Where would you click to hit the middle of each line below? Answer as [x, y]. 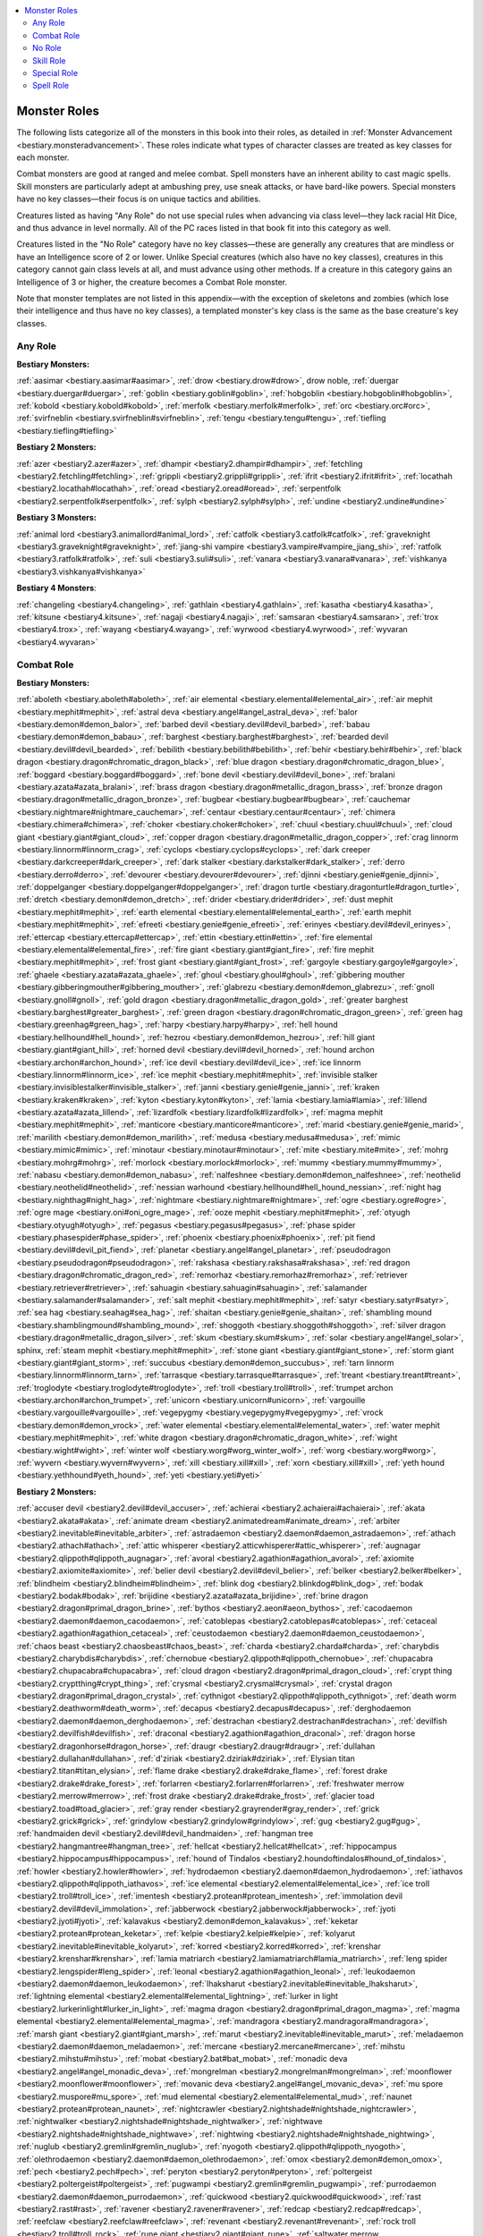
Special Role [55, 72]
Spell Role [51, 86]
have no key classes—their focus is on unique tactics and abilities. [139, 199]
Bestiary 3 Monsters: [57, 518]
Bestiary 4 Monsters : [57, 588]
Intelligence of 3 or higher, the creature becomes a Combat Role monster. [152, 282]
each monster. [43, 157]
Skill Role [49, 60]
